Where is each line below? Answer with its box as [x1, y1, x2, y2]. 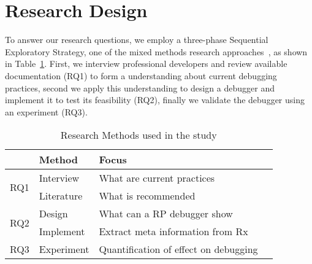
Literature [39, 188, 83, 203]
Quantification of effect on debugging [99, 242, 258, 257]
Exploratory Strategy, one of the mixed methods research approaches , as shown [5, 45, 308, 58]
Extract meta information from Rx [99, 224, 248, 239]
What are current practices [99, 171, 215, 185]
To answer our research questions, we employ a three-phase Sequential [5, 33, 268, 46]
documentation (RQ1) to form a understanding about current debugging [5, 69, 277, 82]
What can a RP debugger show [99, 206, 233, 221]
